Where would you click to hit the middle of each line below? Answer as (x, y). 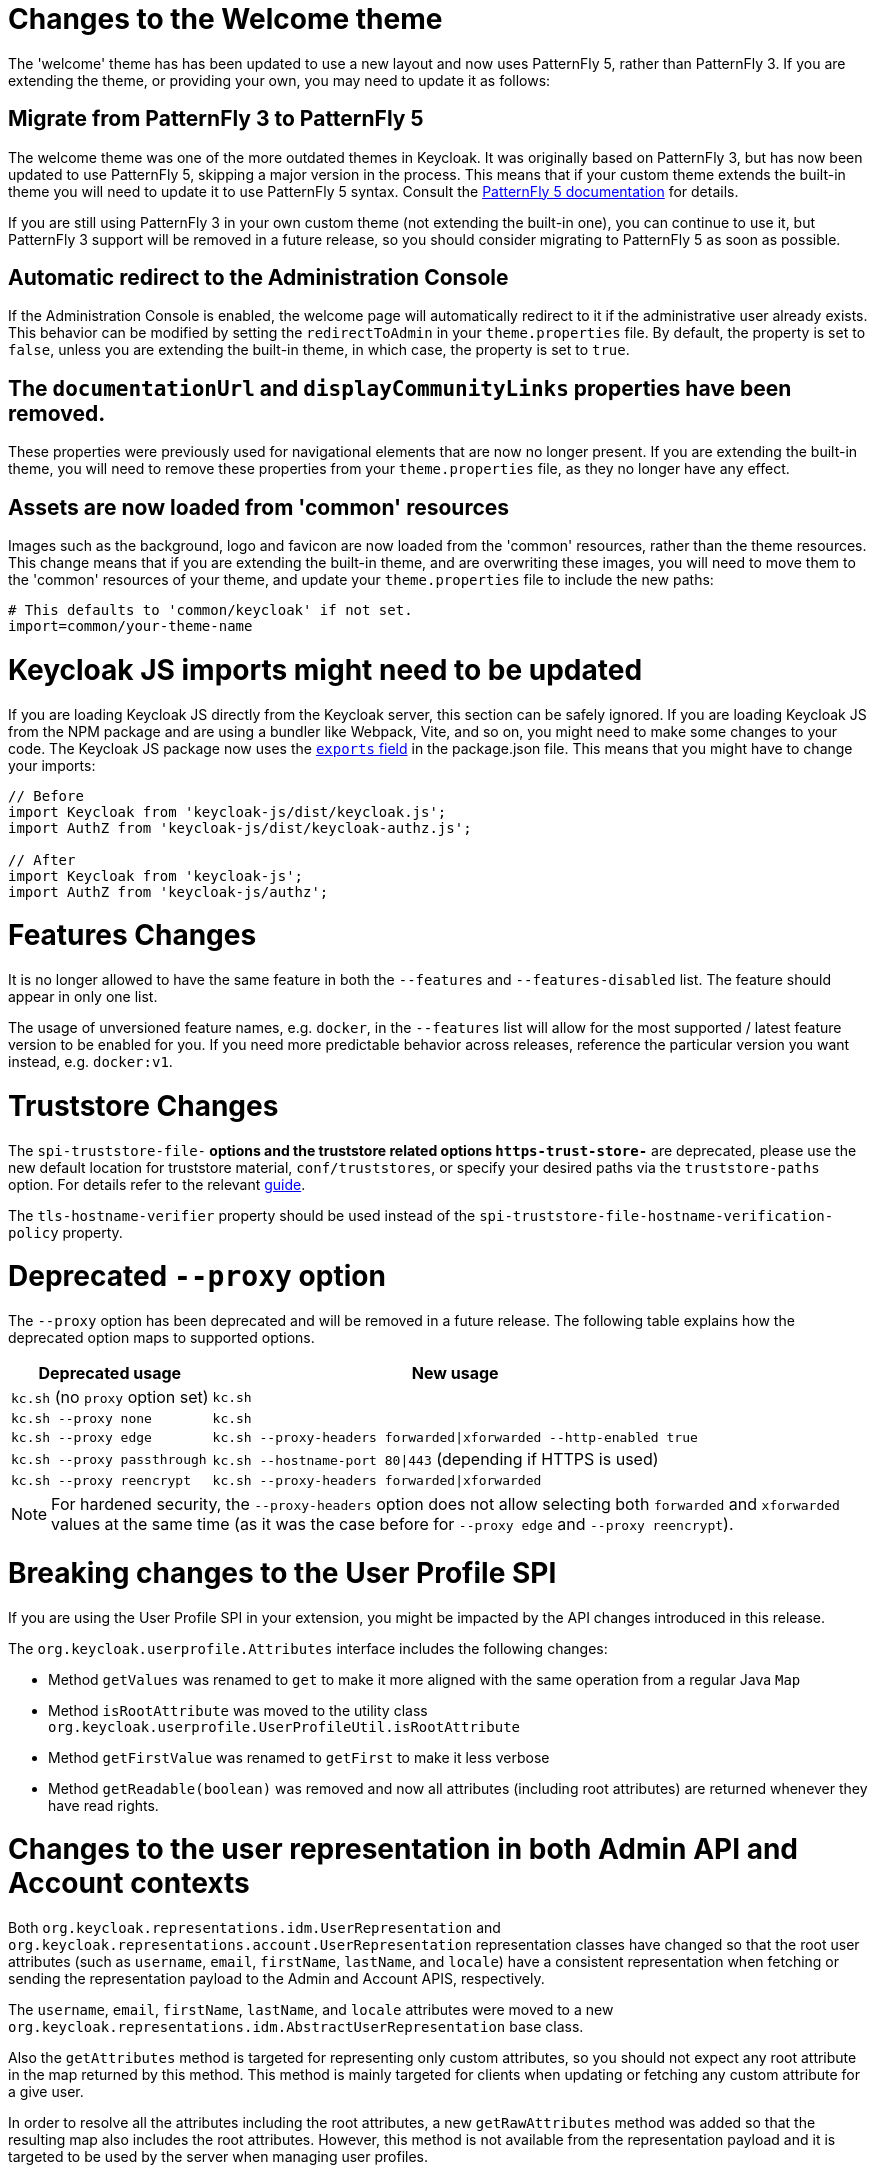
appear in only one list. (83, 997)
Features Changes (132, 935)
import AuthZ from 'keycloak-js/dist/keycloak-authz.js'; (240, 827)
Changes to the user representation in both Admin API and (403, 1849)
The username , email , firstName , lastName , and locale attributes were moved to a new (311, 2010)
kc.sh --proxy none (81, 1419)
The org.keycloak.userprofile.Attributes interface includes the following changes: (308, 1648)
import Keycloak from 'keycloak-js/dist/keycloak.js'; (227, 811)
